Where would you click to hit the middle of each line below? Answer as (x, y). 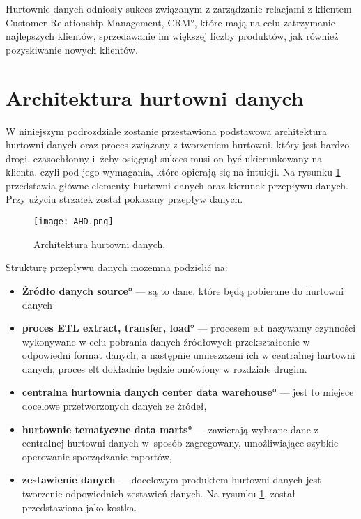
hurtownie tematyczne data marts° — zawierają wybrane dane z (170, 429)
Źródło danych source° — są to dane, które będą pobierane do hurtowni (183, 290)
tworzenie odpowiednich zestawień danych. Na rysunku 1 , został (159, 494)
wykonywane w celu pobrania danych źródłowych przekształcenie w (166, 341)
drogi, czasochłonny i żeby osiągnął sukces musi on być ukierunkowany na (164, 158)
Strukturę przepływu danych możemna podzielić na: (117, 267)
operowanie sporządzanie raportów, (97, 456)
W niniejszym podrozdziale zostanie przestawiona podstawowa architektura (166, 131)
